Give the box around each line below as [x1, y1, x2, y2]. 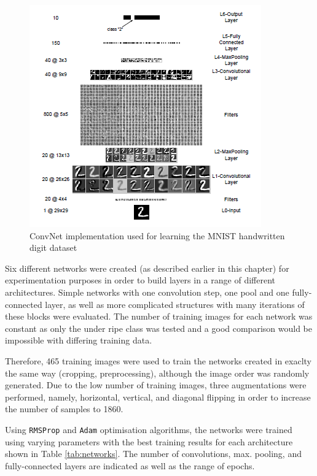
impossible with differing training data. [5, 334, 152, 347]
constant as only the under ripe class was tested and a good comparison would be [5, 321, 312, 334]
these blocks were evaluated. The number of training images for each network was [5, 310, 313, 323]
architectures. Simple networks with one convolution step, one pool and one [5, 285, 289, 298]
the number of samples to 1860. [5, 402, 123, 415]
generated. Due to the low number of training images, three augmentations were [5, 378, 307, 391]
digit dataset [29, 241, 77, 254]
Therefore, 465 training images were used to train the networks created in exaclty [5, 354, 312, 367]
